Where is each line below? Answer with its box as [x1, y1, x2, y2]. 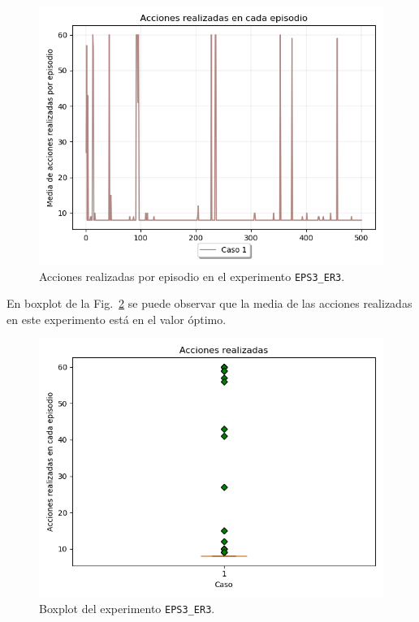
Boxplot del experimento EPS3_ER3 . [39, 600, 215, 617]
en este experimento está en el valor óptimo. [6, 310, 227, 327]
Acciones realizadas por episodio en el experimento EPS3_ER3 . [39, 267, 345, 284]
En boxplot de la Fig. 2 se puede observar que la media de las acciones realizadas [6, 295, 413, 312]
